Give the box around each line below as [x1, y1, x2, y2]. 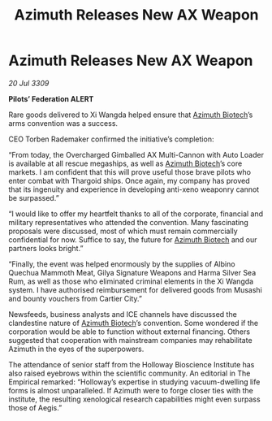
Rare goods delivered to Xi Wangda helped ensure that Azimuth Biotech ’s [8, 110, 253, 119]
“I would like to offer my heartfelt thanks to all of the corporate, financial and [8, 209, 264, 219]
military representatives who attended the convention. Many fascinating [8, 217, 249, 227]
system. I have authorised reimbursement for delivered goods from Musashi [8, 284, 262, 294]
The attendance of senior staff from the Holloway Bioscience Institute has [8, 359, 255, 369]
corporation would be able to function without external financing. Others [8, 327, 250, 336]
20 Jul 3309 [8, 78, 50, 88]
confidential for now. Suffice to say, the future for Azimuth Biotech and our [8, 234, 257, 245]
